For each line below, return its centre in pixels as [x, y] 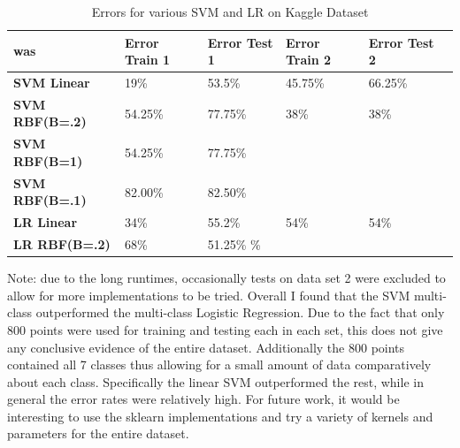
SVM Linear [52, 83]
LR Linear [46, 222]
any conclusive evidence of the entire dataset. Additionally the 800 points [206, 347]
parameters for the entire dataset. [98, 433]
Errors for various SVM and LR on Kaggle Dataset [230, 11]
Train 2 [309, 60]
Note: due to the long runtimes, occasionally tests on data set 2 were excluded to [226, 278]
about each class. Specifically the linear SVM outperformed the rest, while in [215, 381]
